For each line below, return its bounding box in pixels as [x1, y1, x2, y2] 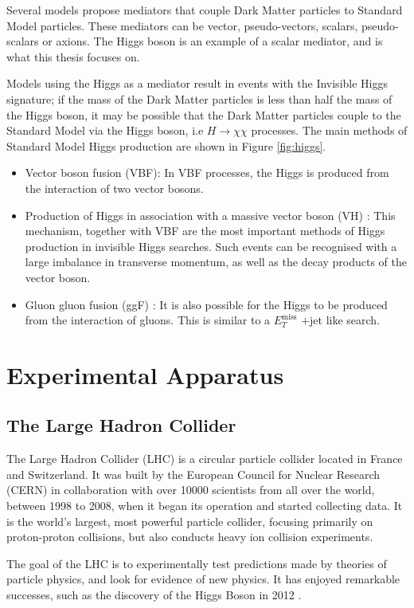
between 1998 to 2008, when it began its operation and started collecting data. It [6, 497, 403, 514]
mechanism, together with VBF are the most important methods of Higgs [25, 222, 385, 239]
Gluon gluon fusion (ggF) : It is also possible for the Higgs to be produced [25, 296, 388, 312]
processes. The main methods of [251, 122, 408, 139]
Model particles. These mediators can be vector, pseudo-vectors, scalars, [6, 17, 358, 33]
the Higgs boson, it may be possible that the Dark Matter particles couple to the [6, 106, 401, 123]
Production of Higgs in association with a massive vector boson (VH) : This [25, 206, 396, 223]
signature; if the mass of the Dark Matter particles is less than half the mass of [6, 90, 393, 107]
